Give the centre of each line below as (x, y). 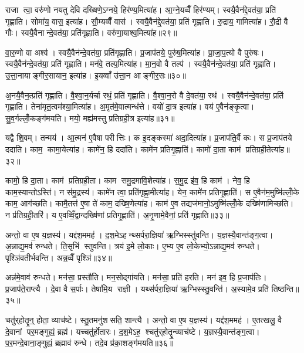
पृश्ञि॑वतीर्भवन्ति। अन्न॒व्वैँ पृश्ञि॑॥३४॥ (59, 257)
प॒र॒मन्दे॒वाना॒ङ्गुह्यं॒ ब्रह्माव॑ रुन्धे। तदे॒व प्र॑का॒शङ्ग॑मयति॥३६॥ (89, 343)
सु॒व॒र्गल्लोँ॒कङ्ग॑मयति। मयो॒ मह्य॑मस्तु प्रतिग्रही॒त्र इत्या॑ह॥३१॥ (90, 118)
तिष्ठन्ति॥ (285, 288)
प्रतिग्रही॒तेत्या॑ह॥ (268, 149)
